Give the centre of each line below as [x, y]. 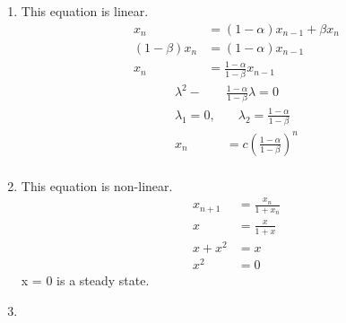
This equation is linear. [85, 11]
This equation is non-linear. [97, 185]
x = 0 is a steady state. [85, 279]
